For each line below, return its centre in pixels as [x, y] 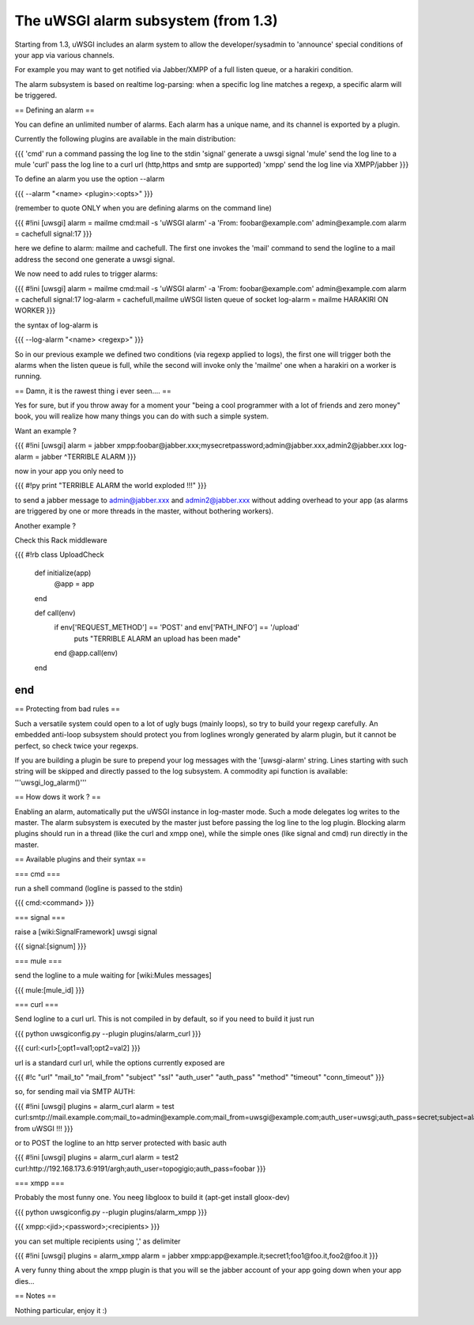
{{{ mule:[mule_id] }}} [49, 990]
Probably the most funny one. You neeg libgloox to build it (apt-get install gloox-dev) [152, 1198]
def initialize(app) [63, 573]
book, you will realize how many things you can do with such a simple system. [141, 416]
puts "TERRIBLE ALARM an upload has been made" [157, 638]
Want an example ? [45, 430]
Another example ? [45, 525]
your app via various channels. [64, 55]
